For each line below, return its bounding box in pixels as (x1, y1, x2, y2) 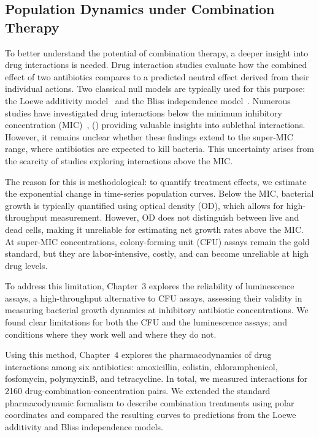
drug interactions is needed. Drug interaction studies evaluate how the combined (5, 58, 307, 71)
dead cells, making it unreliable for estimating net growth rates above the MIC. (5, 222, 304, 235)
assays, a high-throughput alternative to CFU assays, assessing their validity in (5, 291, 302, 304)
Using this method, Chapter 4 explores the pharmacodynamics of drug (5, 348, 272, 361)
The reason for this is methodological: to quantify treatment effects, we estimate (5, 175, 307, 188)
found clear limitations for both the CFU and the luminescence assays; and (5, 316, 287, 329)
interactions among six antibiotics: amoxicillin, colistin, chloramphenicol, (5, 360, 278, 373)
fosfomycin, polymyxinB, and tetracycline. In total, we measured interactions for (5, 372, 308, 385)
